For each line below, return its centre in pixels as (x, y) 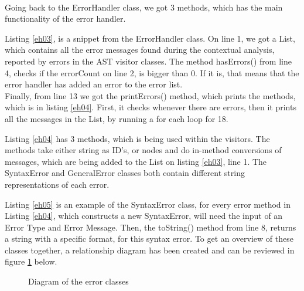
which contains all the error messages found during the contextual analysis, (140, 50)
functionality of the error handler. (65, 18)
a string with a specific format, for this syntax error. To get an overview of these (149, 238)
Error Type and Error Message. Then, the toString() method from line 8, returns (151, 227)
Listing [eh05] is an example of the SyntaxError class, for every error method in (148, 204)
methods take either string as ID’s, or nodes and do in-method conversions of (143, 150)
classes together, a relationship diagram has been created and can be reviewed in (150, 250)
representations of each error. (57, 184)
